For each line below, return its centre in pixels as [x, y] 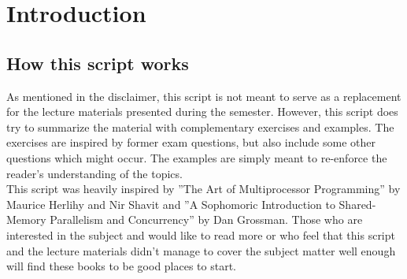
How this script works [98, 63]
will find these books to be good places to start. [122, 266]
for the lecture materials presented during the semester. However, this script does [202, 112]
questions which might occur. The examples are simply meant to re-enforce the [197, 157]
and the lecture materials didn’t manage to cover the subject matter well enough [201, 250]
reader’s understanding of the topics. [94, 173]
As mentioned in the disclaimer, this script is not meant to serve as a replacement [204, 96]
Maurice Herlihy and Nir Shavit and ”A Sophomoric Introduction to [171, 204]
